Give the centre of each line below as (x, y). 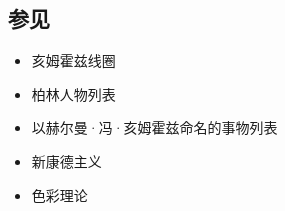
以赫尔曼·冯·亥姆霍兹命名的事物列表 (154, 127)
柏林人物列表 (73, 93)
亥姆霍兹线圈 (73, 60)
